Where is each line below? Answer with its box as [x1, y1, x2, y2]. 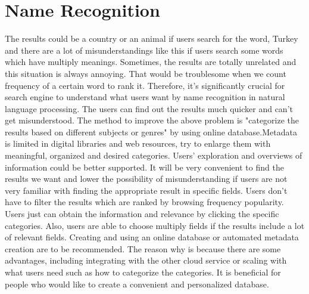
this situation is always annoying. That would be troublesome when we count [5, 67, 286, 79]
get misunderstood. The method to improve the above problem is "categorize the [5, 114, 299, 126]
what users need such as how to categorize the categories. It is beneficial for [5, 266, 281, 278]
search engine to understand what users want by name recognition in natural [5, 91, 285, 103]
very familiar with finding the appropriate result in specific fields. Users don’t [5, 184, 288, 196]
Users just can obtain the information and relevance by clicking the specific [5, 208, 279, 220]
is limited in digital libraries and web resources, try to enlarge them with [5, 137, 271, 150]
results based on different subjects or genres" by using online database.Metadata [5, 125, 297, 138]
